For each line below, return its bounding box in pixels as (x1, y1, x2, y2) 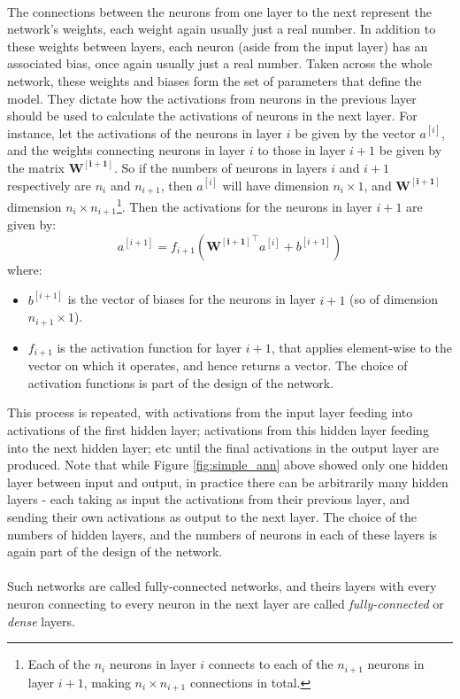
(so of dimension (349, 290, 439, 308)
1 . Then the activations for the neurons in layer (116, 194, 372, 215)
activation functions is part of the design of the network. (27, 373, 334, 392)
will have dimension (222, 175, 329, 194)
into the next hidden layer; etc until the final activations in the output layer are (7, 438, 439, 456)
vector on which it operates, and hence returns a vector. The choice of (27, 356, 408, 375)
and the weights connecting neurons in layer (7, 141, 245, 159)
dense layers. (7, 611, 75, 630)
